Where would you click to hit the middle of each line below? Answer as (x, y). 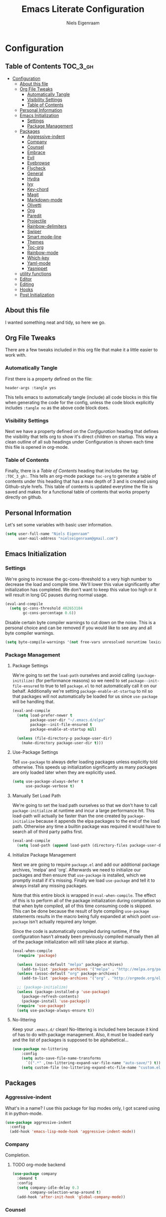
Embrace (36, 152)
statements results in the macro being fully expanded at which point (81, 916)
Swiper (34, 231)
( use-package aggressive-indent (38, 1122)
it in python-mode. (24, 1113)
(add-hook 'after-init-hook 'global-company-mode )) (71, 1197)
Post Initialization (37, 294)
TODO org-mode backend (39, 1165)
